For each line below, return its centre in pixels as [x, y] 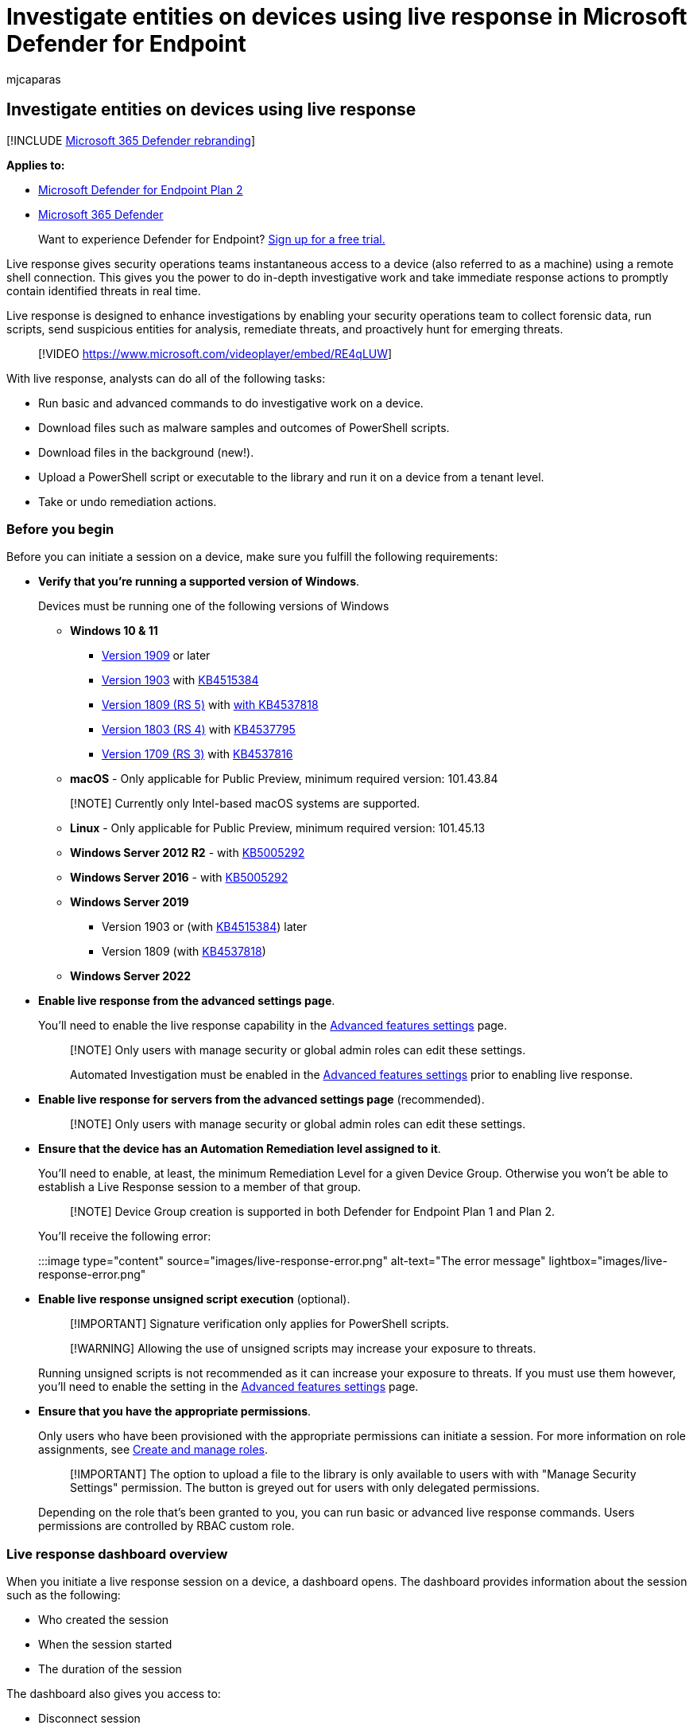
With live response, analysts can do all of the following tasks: [166, 378]
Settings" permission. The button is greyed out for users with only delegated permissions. [305, 1488]
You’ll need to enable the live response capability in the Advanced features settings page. [273, 1026]
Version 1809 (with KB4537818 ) [184, 952]
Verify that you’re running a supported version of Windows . [199, 582]
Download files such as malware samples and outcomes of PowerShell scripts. [244, 427]
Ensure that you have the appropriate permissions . [175, 1412]
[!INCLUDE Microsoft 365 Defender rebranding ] [131, 140]
